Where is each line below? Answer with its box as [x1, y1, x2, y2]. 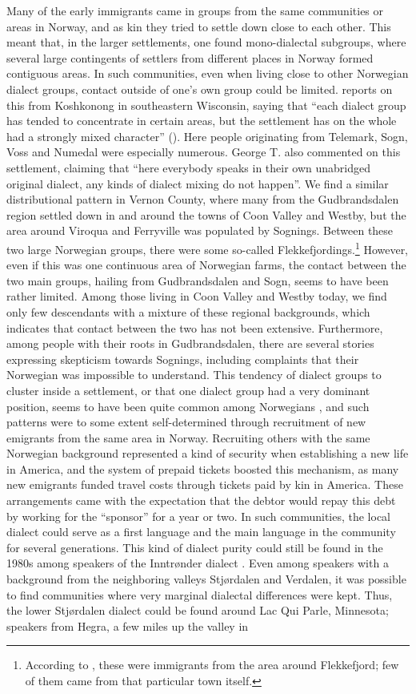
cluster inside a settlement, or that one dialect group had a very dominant [6, 381, 370, 398]
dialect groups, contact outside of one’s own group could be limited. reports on [6, 80, 393, 97]
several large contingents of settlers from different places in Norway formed [6, 49, 374, 66]
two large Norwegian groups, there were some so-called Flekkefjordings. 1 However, [6, 238, 409, 257]
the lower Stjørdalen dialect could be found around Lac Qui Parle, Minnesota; [6, 602, 389, 619]
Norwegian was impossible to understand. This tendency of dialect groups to [6, 366, 382, 383]
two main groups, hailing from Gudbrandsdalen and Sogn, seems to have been [6, 272, 389, 288]
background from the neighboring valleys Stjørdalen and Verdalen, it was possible [6, 571, 406, 587]
